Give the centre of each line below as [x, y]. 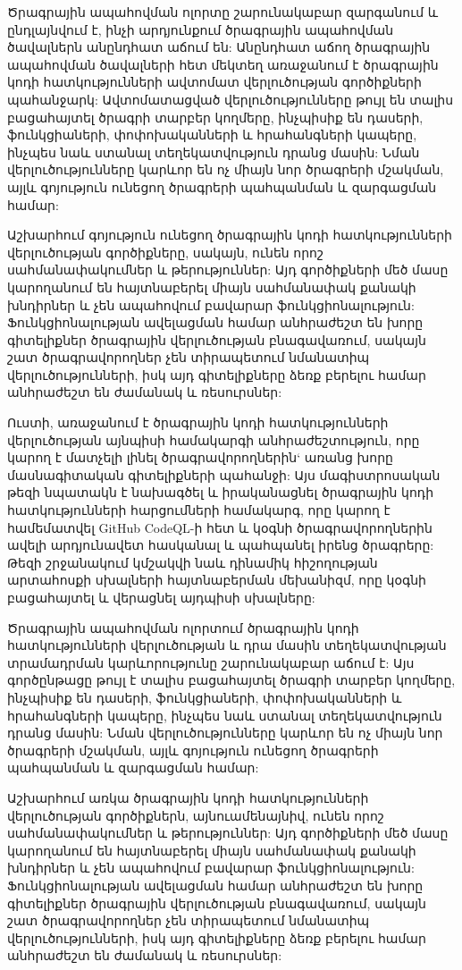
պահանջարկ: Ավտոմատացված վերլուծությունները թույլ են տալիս [231, 99]
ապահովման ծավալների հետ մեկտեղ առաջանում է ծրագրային [223, 64]
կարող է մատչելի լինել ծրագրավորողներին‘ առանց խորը [200, 457]
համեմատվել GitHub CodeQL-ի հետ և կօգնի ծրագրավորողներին [220, 527]
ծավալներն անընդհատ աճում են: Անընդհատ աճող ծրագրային [219, 47]
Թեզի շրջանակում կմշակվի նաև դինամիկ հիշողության [193, 562]
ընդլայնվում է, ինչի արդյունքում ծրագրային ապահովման [201, 29]
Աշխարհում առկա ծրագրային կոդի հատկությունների [188, 797]
